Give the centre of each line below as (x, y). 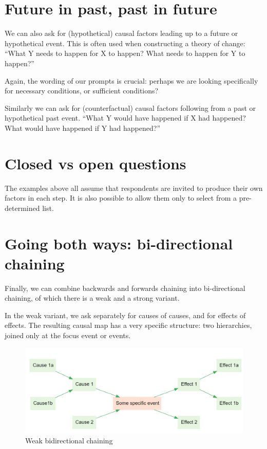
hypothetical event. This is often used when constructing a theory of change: (125, 43)
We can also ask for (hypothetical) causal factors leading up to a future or (121, 33)
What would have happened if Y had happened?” (82, 128)
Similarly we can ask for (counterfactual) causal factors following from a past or (130, 108)
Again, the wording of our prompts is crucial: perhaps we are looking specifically (131, 80)
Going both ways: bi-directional (119, 243)
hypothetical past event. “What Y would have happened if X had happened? (125, 118)
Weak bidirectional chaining (69, 441)
